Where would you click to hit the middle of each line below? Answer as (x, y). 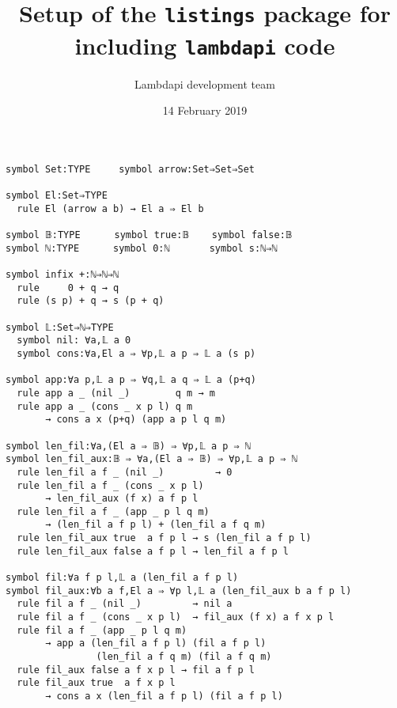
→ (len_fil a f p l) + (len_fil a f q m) (156, 525)
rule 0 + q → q (68, 288)
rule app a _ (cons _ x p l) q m (105, 406)
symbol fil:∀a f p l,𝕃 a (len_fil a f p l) (122, 578)
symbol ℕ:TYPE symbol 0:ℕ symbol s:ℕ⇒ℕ (142, 248)
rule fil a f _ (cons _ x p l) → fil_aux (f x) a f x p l (176, 617)
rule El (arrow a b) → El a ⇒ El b (110, 208)
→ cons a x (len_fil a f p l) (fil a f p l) (164, 696)
